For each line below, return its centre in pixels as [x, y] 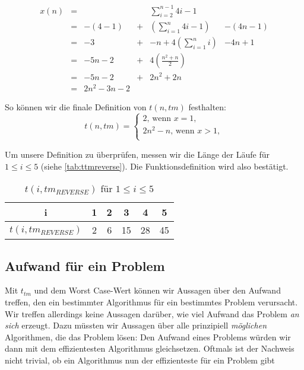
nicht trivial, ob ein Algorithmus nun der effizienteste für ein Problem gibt [140, 360]
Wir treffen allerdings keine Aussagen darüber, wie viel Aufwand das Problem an [152, 313]
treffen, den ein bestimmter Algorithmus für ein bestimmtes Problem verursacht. [151, 302]
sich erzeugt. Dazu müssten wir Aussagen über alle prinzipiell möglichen [136, 325]
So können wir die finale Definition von [76, 106]
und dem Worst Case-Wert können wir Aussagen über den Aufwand [157, 290]
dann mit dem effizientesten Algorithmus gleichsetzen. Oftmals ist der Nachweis [150, 348]
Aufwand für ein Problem [85, 265]
